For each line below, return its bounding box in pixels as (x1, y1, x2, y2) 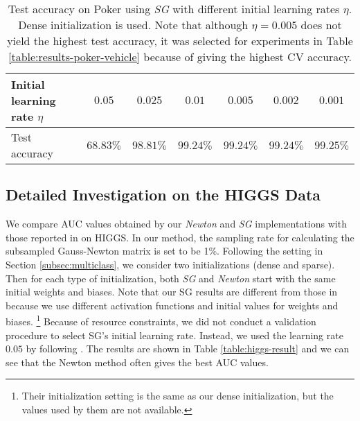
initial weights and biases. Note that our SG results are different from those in (6, 284, 338, 299)
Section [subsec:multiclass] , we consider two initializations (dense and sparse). (6, 257, 335, 271)
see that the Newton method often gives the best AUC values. (6, 354, 269, 369)
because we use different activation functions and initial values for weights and (6, 298, 339, 312)
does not (300, 17, 342, 33)
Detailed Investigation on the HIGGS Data (6, 184, 321, 205)
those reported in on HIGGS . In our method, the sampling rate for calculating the (6, 230, 354, 244)
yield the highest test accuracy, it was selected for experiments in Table (7, 33, 353, 49)
